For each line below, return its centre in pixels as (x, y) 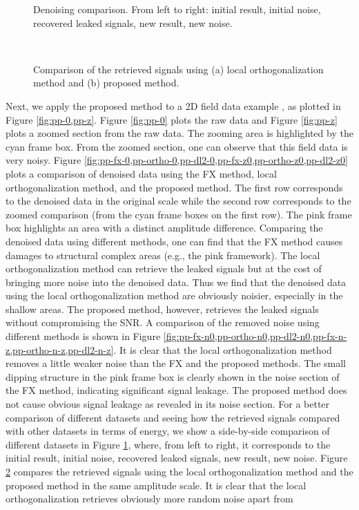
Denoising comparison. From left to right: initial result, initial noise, (177, 9)
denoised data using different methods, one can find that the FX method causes (174, 241)
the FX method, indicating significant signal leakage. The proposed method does (176, 390)
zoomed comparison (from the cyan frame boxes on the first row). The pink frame (179, 214)
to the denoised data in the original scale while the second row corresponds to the (178, 201)
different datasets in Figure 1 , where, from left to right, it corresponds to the (168, 444)
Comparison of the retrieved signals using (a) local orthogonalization (178, 69)
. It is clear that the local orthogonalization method (223, 349)
